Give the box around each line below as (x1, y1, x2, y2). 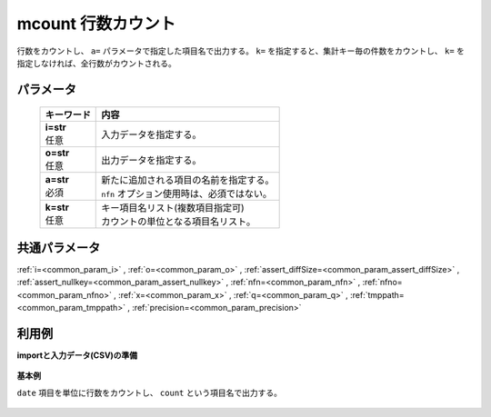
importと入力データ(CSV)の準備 (16, 350, 138, 361)
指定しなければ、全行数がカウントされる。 (16, 57, 176, 68)
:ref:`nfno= (362, 277, 404, 288)
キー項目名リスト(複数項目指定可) (101, 202, 245, 214)
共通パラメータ (16, 240, 101, 255)
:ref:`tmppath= (350, 289, 405, 300)
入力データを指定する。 (101, 128, 202, 141)
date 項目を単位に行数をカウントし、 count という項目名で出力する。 (16, 387, 282, 398)
